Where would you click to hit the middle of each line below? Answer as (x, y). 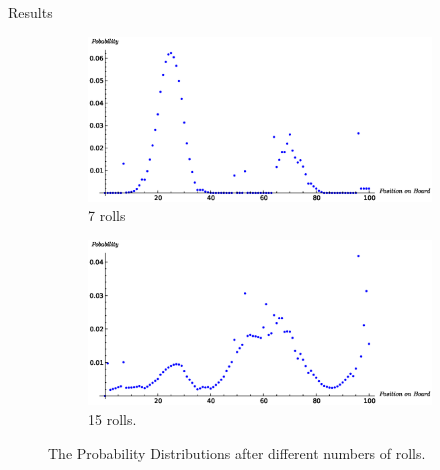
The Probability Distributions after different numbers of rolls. (237, 452)
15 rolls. (112, 418)
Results (30, 12)
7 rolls (107, 215)
